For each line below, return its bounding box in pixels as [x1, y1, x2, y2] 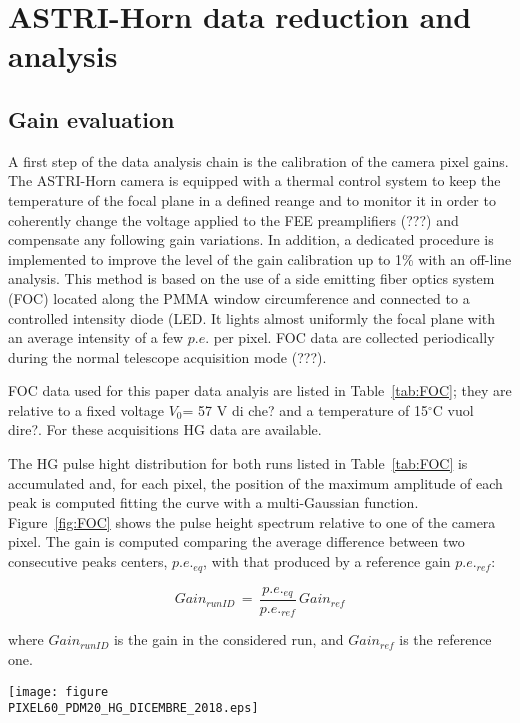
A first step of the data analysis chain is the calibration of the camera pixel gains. [8, 150, 509, 171]
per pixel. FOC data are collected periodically [213, 327, 495, 348]
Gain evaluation [8, 103, 175, 134]
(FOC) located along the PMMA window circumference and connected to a [8, 287, 470, 308]
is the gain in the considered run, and [113, 629, 344, 650]
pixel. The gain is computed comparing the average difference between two [8, 531, 465, 552]
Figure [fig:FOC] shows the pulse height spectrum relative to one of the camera [8, 511, 496, 532]
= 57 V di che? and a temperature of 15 [182, 399, 428, 420]
